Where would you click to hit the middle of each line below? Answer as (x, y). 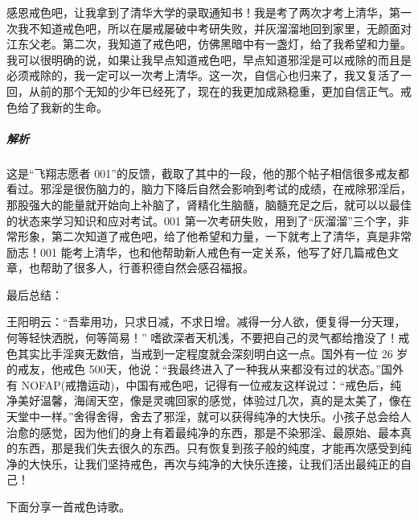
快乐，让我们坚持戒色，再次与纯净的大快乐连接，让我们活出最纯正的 (220, 463)
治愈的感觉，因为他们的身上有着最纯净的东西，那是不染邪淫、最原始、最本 (203, 432)
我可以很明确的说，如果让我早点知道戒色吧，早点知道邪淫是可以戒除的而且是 (209, 59)
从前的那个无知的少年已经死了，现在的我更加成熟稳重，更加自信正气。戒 (220, 91)
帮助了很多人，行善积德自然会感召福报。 (147, 268)
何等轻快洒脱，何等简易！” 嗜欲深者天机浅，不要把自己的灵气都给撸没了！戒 (208, 338)
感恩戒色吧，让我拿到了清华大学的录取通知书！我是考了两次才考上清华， (198, 12)
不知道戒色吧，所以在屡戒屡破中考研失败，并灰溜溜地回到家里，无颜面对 (220, 28)
